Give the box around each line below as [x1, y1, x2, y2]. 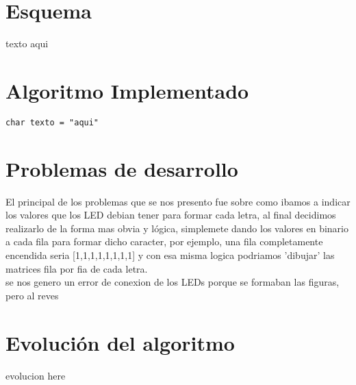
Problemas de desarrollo [5, 154, 238, 182]
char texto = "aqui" [5, 117, 99, 127]
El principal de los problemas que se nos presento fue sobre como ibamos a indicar [5, 194, 351, 208]
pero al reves [5, 288, 59, 302]
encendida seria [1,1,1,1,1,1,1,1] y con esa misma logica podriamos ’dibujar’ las [5, 248, 335, 262]
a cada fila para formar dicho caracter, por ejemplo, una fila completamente [5, 234, 323, 249]
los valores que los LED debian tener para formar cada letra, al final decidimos [5, 208, 336, 222]
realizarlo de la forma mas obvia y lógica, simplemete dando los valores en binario [5, 221, 348, 235]
